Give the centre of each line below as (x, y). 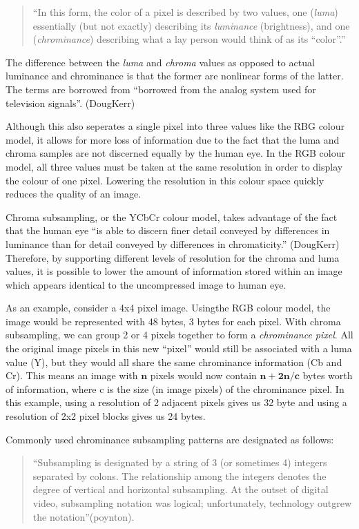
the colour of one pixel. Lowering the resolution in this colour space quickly (165, 180)
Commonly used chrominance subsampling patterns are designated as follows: (170, 439)
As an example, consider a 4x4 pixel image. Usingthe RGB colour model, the (168, 308)
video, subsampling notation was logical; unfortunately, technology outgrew (192, 503)
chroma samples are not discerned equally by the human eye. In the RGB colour (175, 153)
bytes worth (328, 375)
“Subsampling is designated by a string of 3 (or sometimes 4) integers (180, 462)
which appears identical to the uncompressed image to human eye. (146, 284)
